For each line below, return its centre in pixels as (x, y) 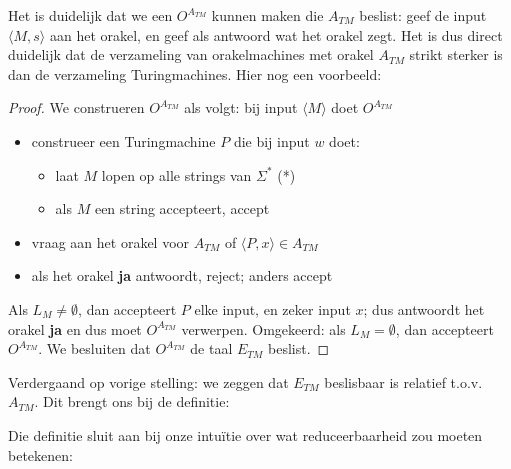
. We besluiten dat (94, 348)
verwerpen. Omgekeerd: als (263, 328)
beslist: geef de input (423, 15)
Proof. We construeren (76, 107)
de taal (211, 348)
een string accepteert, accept (182, 208)
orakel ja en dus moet (75, 328)
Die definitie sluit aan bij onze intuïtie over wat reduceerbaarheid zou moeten (245, 434)
